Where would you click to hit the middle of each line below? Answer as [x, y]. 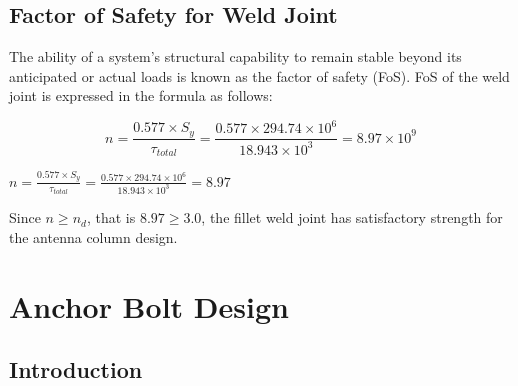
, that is [111, 217]
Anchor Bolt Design [149, 305]
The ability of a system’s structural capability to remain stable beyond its [235, 56]
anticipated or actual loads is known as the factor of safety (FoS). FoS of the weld [259, 75]
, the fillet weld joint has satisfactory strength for [352, 217]
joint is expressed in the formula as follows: [141, 95]
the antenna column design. [93, 236]
